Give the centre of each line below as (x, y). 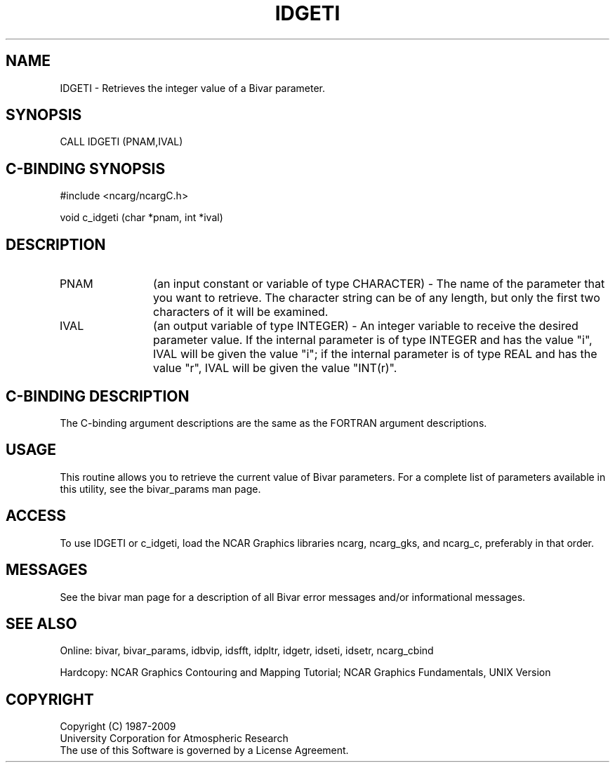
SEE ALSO (41, 623)
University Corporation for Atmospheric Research (174, 739)
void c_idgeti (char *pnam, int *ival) (141, 218)
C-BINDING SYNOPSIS (86, 168)
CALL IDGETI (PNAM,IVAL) (121, 142)
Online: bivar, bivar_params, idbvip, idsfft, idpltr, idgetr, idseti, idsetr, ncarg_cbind (247, 651)
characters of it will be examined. (241, 312)
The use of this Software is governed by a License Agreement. (204, 750)
